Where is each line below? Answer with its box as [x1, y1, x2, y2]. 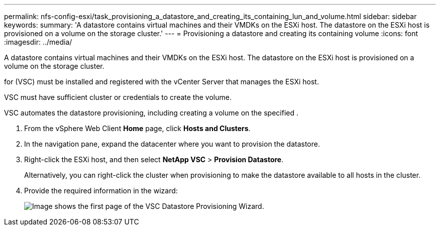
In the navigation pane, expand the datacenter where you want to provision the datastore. [24, 140, 320, 148]
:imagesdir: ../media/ [4, 38, 72, 46]
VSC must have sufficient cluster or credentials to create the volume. [4, 93, 232, 101]
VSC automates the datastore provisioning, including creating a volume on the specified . [4, 108, 298, 117]
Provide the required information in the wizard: [24, 186, 178, 195]
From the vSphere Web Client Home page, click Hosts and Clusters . [24, 124, 251, 133]
